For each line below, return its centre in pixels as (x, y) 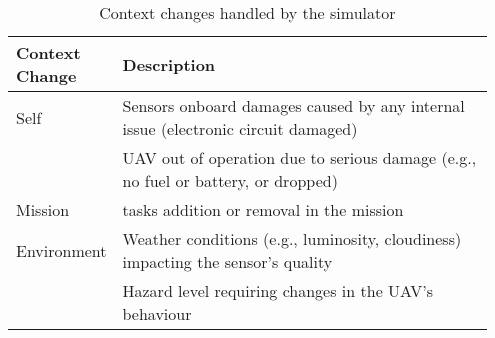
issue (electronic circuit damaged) (240, 128)
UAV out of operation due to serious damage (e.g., (299, 157)
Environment (61, 250)
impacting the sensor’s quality (227, 261)
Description (169, 64)
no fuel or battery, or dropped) (230, 180)
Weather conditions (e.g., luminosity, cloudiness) (292, 238)
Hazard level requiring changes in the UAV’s (278, 290)
